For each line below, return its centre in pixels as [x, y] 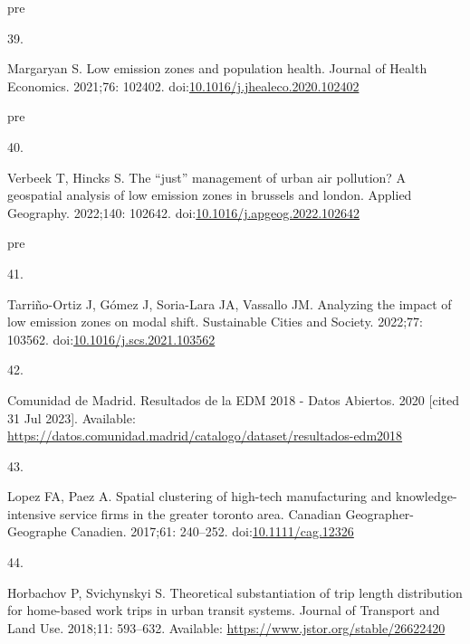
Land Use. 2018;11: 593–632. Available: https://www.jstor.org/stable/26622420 [226, 627]
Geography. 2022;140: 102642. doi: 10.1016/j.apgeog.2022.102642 [184, 212]
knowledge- [426, 496]
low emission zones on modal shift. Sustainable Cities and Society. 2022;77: [215, 322]
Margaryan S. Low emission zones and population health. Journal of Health [217, 68]
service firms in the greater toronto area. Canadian [201, 513]
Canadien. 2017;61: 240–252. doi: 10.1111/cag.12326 [212, 531]
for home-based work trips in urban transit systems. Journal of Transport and [224, 610]
